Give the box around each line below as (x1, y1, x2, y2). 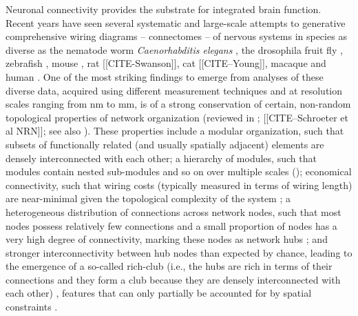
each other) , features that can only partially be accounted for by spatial (6, 286, 312, 300)
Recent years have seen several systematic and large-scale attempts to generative (6, 15, 346, 30)
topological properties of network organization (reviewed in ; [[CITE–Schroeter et (6, 110, 348, 124)
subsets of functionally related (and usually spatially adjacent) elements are (6, 137, 324, 151)
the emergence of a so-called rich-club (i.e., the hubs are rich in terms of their (6, 259, 333, 273)
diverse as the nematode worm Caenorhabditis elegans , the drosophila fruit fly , (6, 42, 343, 57)
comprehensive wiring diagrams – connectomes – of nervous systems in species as (6, 29, 347, 43)
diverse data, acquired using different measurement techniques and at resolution (6, 83, 343, 97)
